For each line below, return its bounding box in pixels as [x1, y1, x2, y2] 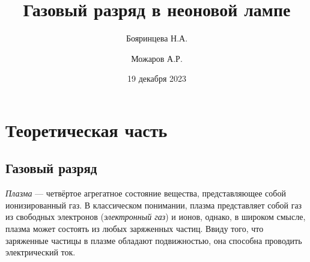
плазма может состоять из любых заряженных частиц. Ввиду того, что [5, 222, 264, 235]
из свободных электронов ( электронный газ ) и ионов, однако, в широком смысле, [5, 210, 306, 223]
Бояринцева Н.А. [126, 32, 188, 44]
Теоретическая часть [5, 117, 168, 142]
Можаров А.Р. [131, 52, 183, 64]
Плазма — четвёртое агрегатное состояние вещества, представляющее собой [5, 187, 286, 200]
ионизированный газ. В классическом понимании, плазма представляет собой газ [5, 198, 302, 211]
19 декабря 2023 [127, 72, 187, 85]
